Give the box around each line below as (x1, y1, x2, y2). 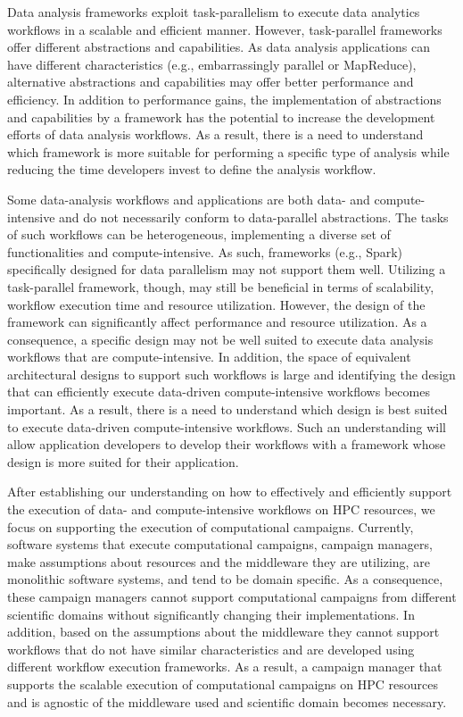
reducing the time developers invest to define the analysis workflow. (7, 160, 376, 179)
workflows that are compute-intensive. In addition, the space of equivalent (7, 347, 411, 366)
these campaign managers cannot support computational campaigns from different (7, 588, 457, 605)
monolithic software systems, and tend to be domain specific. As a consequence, (7, 570, 443, 588)
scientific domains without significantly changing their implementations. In (7, 604, 415, 623)
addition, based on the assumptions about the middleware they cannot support (7, 622, 440, 641)
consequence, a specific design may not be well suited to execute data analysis (7, 329, 434, 348)
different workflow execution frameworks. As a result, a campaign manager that (7, 657, 442, 676)
